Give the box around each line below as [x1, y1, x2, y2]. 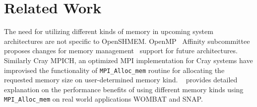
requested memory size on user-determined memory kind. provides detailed [4, 74, 238, 85]
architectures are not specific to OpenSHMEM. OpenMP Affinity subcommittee [4, 36, 250, 46]
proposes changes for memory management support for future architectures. [4, 45, 238, 56]
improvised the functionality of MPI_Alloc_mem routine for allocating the [4, 65, 225, 75]
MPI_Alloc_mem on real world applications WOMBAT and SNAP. [4, 94, 203, 104]
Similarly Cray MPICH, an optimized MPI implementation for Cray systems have [4, 55, 253, 65]
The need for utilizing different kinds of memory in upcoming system [4, 26, 213, 36]
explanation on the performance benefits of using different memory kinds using [4, 84, 244, 94]
